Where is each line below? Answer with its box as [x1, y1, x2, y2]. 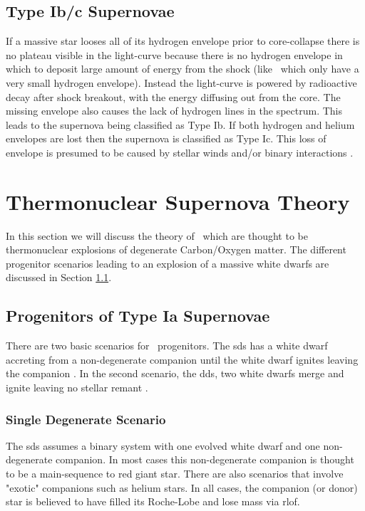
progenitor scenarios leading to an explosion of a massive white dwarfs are [6, 255, 329, 270]
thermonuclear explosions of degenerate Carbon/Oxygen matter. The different [6, 242, 346, 257]
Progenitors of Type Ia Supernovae [6, 305, 270, 327]
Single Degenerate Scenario [6, 410, 166, 428]
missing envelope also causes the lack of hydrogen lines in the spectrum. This [6, 103, 342, 118]
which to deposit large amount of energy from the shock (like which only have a [6, 61, 359, 76]
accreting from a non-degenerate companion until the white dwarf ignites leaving [6, 352, 359, 367]
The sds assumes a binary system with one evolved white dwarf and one [6, 438, 320, 453]
